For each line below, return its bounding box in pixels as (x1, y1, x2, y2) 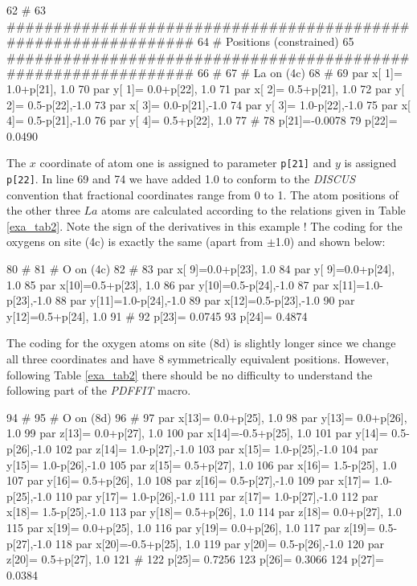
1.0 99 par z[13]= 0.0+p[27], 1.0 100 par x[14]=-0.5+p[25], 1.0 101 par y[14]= (6, 424, 388, 441)
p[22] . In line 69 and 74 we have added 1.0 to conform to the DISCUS (6, 170, 356, 186)
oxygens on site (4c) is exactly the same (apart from (6, 233, 264, 250)
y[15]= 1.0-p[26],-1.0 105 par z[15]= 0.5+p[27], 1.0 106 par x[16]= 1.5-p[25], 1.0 (6, 456, 397, 473)
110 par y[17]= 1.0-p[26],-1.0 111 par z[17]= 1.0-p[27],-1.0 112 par (55, 487, 378, 504)
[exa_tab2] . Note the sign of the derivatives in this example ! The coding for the (6, 217, 403, 234)
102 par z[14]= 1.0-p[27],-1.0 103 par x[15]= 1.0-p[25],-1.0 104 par (55, 440, 378, 457)
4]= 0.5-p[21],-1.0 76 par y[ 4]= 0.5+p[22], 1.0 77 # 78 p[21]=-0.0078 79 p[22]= (6, 112, 398, 129)
